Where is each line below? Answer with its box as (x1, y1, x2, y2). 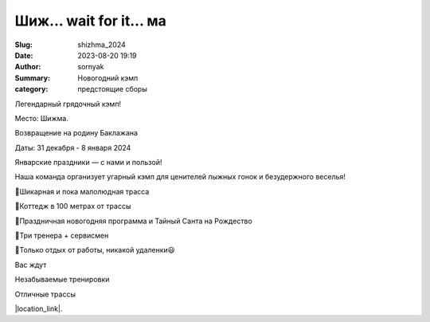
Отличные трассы (14, 289, 76, 299)
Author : (14, 62, 41, 72)
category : (14, 84, 49, 94)
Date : (14, 50, 33, 60)
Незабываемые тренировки (14, 275, 110, 285)
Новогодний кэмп (77, 73, 139, 83)
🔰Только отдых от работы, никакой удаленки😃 (14, 245, 175, 255)
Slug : (14, 40, 33, 49)
